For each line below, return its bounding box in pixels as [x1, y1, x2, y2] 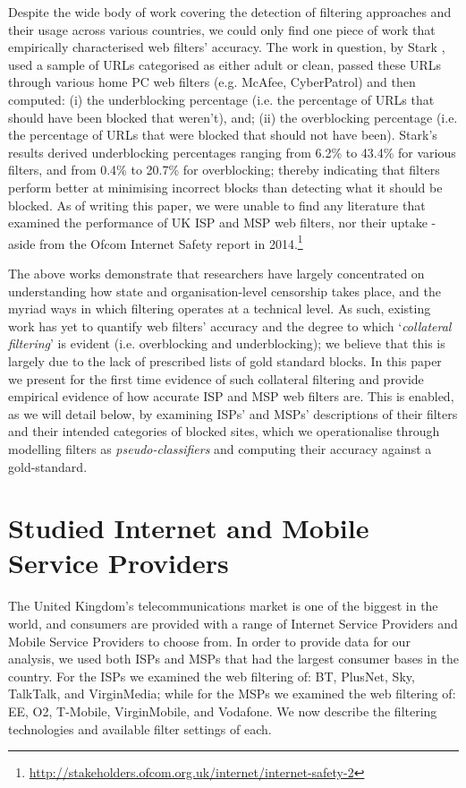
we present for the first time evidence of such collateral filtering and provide [8, 369, 424, 388]
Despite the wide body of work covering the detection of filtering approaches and [8, 3, 452, 21]
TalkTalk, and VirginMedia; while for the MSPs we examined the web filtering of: [8, 684, 456, 703]
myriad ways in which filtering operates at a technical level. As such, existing [8, 299, 431, 318]
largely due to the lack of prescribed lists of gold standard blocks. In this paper [8, 351, 442, 370]
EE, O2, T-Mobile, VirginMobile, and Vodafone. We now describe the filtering [8, 701, 437, 720]
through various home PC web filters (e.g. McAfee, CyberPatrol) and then [8, 73, 416, 91]
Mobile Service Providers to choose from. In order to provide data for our [8, 631, 411, 650]
